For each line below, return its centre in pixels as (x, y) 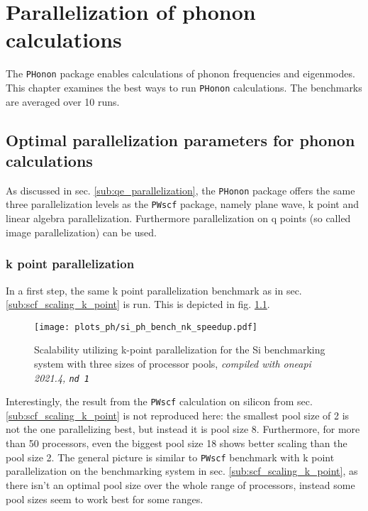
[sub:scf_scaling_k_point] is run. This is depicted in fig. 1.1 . (138, 304)
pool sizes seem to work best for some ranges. (105, 499)
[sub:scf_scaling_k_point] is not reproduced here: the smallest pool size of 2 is (178, 415)
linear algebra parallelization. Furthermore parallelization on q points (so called (178, 218)
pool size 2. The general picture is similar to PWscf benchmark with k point (170, 457)
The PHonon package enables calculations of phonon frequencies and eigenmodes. (180, 73)
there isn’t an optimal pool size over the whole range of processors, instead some (180, 484)
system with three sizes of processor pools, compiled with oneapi (173, 363)
